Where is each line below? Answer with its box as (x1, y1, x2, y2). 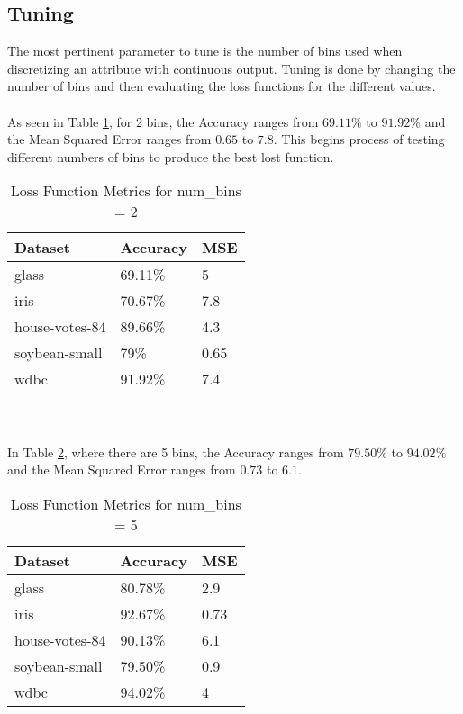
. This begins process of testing (273, 130, 445, 149)
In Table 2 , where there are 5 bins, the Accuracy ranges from (7, 442, 344, 461)
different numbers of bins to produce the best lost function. (7, 147, 334, 166)
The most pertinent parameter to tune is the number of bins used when (7, 41, 403, 60)
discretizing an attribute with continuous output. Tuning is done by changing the (7, 59, 456, 77)
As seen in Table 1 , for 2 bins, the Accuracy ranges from (7, 112, 319, 131)
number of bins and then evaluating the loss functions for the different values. (7, 77, 436, 95)
